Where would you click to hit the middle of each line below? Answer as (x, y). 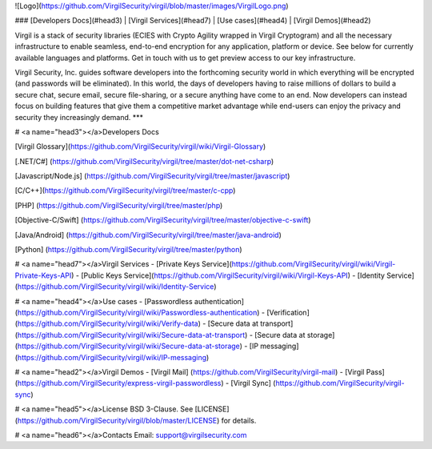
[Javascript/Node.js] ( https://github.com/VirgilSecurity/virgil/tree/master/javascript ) (152, 176)
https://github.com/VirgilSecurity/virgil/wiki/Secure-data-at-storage (128, 346)
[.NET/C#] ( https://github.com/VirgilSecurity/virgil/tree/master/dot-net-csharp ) (144, 161)
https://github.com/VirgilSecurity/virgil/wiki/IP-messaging (112, 357)
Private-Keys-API (43, 275)
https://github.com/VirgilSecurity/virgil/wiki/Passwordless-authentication (137, 312)
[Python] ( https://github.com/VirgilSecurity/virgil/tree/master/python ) (129, 250)
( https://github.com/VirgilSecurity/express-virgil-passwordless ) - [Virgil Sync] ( (145, 383)
